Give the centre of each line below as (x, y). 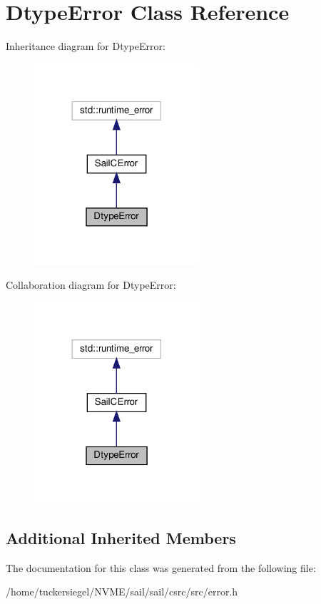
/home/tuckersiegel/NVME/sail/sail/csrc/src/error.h (122, 592)
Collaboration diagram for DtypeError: (91, 284)
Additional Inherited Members (121, 537)
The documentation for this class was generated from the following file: (161, 567)
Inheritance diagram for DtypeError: (86, 46)
